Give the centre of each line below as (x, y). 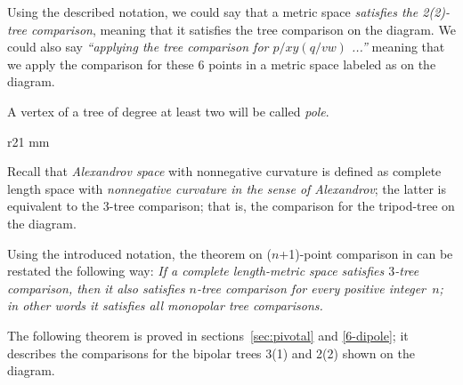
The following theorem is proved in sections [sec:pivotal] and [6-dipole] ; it (208, 335)
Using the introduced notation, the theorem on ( (139, 253)
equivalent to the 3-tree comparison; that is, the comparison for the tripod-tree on (231, 206)
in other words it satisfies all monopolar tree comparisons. (165, 305)
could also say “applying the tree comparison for (138, 47)
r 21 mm (28, 141)
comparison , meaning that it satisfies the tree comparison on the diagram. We (244, 29)
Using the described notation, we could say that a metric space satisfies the (213, 12)
